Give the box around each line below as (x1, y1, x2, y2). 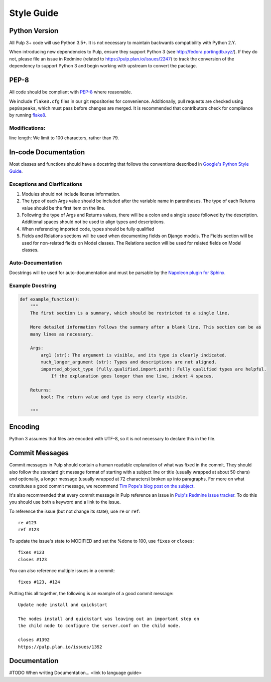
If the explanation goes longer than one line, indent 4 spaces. (51, 373, 214, 379)
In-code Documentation (9, 148, 85, 157)
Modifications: (9, 125, 46, 132)
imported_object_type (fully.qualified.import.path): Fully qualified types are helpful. (40, 366, 267, 372)
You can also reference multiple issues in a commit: (9, 568, 115, 574)
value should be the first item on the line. (21, 205, 106, 211)
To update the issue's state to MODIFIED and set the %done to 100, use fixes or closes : (9, 538, 194, 544)
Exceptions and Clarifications (9, 180, 82, 187)
